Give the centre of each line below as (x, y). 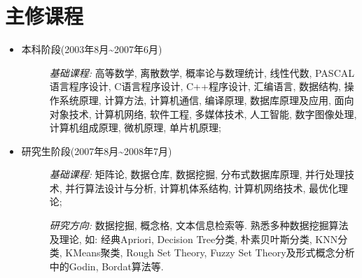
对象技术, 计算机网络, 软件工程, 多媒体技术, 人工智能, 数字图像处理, (203, 114)
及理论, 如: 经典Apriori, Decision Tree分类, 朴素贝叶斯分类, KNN (194, 239)
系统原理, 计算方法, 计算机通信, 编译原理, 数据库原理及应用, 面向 (207, 100)
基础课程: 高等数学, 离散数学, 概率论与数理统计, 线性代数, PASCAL (202, 72)
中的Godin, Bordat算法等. (106, 266)
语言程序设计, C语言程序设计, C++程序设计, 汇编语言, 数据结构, (195, 86)
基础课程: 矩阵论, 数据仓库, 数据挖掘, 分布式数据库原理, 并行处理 (197, 174)
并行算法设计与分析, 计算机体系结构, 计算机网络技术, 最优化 (202, 188)
